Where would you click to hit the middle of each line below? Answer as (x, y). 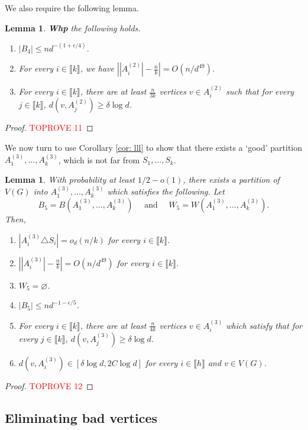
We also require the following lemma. (72, 8)
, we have (97, 68)
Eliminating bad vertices (81, 418)
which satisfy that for (264, 325)
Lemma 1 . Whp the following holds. (73, 28)
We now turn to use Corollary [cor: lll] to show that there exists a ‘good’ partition (154, 148)
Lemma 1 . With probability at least (70, 180)
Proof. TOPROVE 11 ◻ (49, 127)
